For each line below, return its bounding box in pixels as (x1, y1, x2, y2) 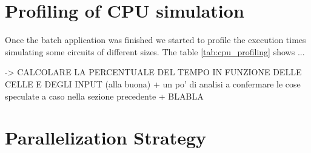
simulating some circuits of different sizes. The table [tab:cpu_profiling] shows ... (5, 45, 305, 58)
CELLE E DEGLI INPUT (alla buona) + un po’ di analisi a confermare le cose (5, 77, 301, 90)
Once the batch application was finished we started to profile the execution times (5, 33, 306, 46)
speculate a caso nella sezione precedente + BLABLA (5, 89, 204, 102)
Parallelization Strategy (5, 125, 206, 150)
